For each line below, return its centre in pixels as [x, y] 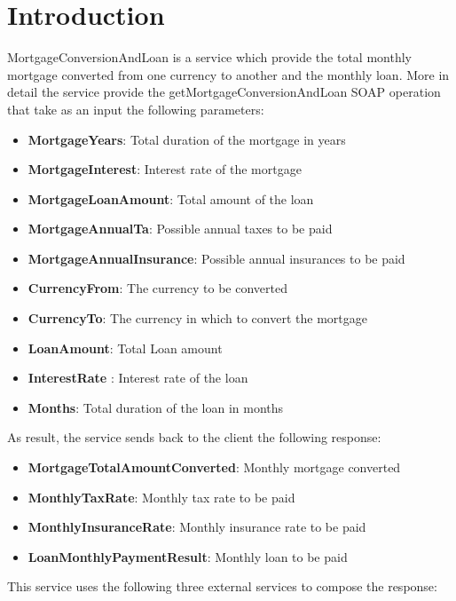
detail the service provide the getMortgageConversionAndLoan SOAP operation [224, 92]
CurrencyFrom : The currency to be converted [158, 288]
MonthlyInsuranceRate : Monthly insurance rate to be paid [197, 527]
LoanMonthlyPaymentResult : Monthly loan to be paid [188, 556]
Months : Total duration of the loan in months [156, 407]
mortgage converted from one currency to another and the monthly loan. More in [228, 74]
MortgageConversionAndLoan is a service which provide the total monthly [209, 57]
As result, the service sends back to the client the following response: [194, 437]
